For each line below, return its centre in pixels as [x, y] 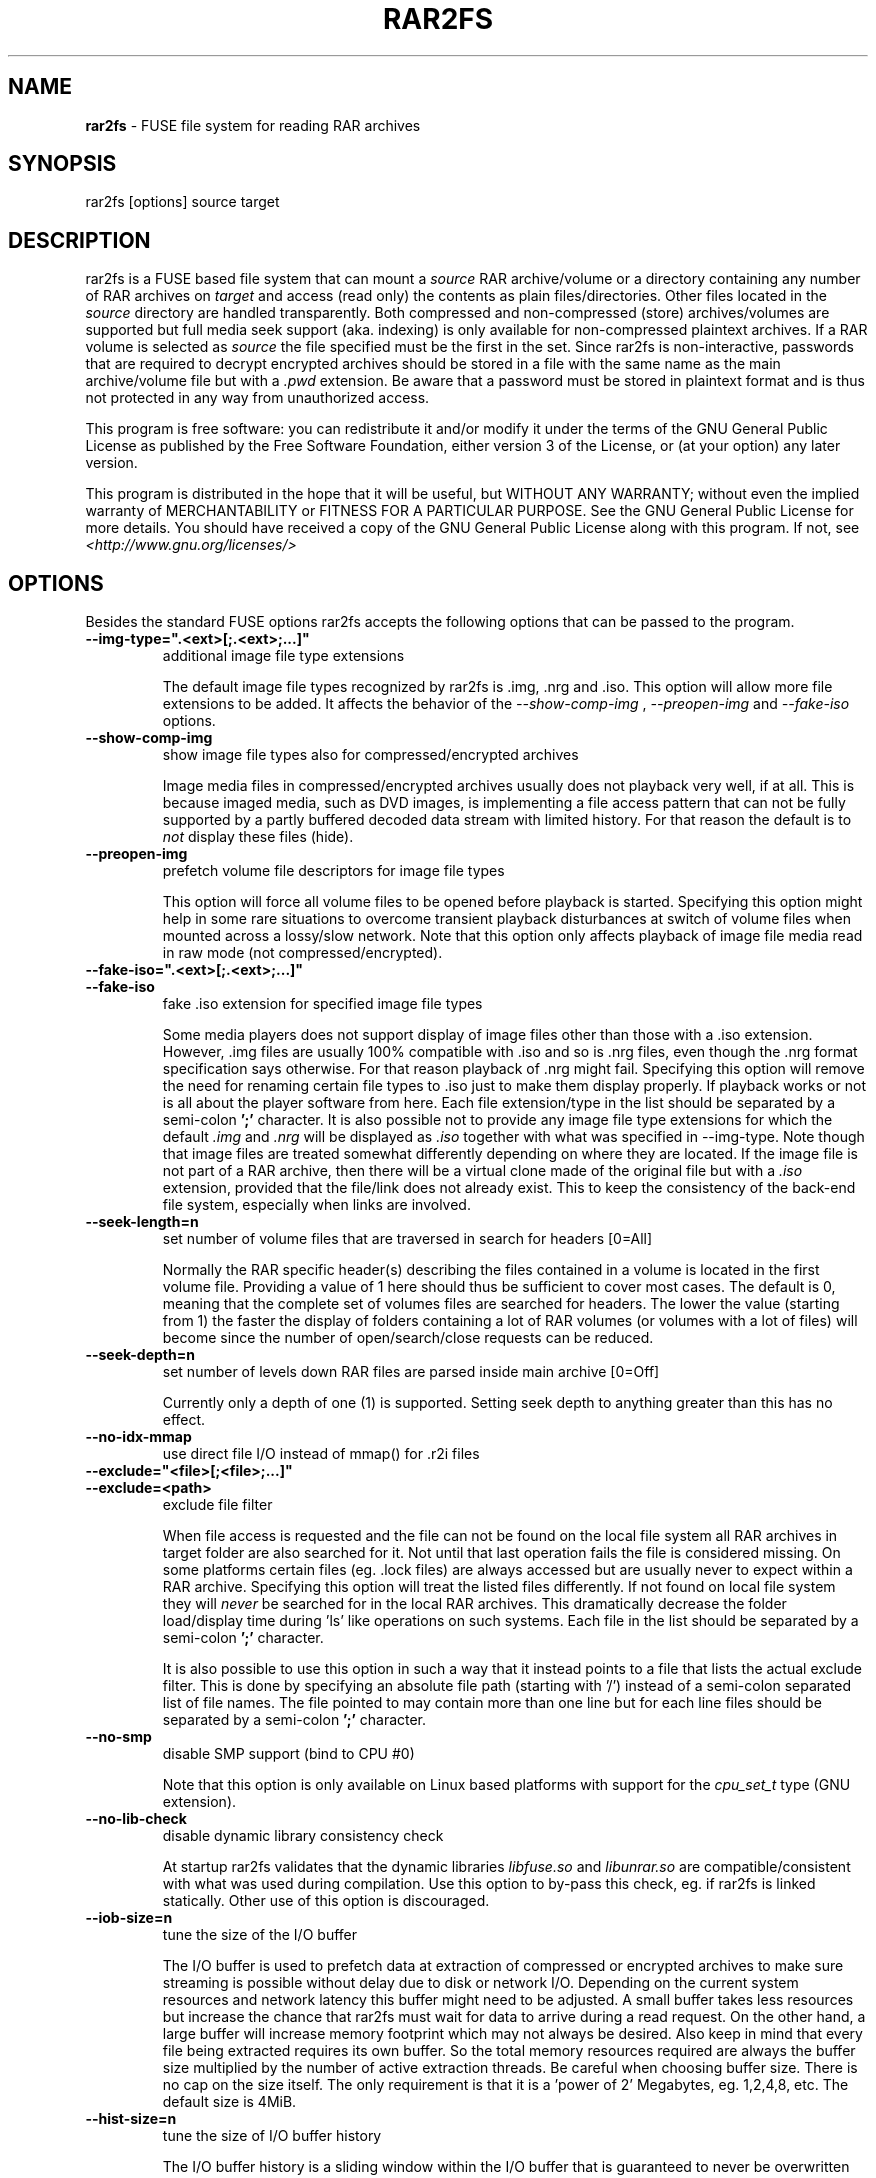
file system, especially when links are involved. [316, 1205]
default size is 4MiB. [229, 2102]
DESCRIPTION [79, 240]
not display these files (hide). [258, 837]
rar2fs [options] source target [182, 202]
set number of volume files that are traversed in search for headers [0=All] [407, 1239]
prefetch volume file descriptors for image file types [333, 871]
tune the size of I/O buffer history [272, 2136]
